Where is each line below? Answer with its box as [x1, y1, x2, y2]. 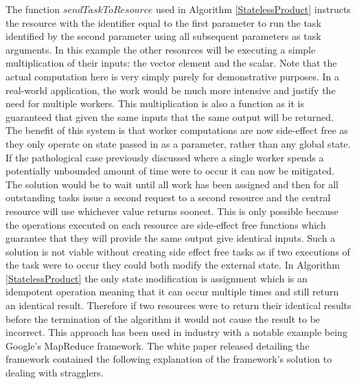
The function [5, 2, 60, 16]
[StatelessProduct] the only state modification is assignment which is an [5, 271, 308, 285]
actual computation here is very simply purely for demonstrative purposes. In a [5, 69, 339, 83]
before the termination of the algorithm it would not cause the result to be [5, 311, 321, 326]
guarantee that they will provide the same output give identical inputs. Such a [5, 231, 336, 245]
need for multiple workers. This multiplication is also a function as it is [5, 96, 304, 111]
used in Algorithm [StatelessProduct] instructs [156, 2, 351, 16]
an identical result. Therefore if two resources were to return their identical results [5, 298, 352, 313]
